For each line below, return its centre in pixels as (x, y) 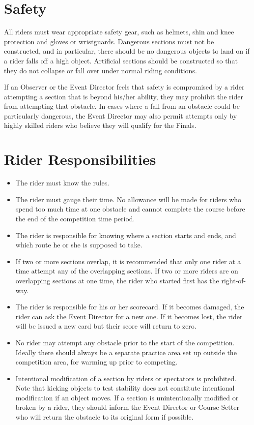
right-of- (234, 280)
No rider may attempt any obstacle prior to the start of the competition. (125, 342)
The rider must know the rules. (62, 183)
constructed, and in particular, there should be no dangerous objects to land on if (127, 51)
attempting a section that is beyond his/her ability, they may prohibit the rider (124, 96)
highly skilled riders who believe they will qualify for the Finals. (100, 125)
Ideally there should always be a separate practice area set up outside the (126, 352)
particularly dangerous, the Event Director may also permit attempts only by (121, 115)
